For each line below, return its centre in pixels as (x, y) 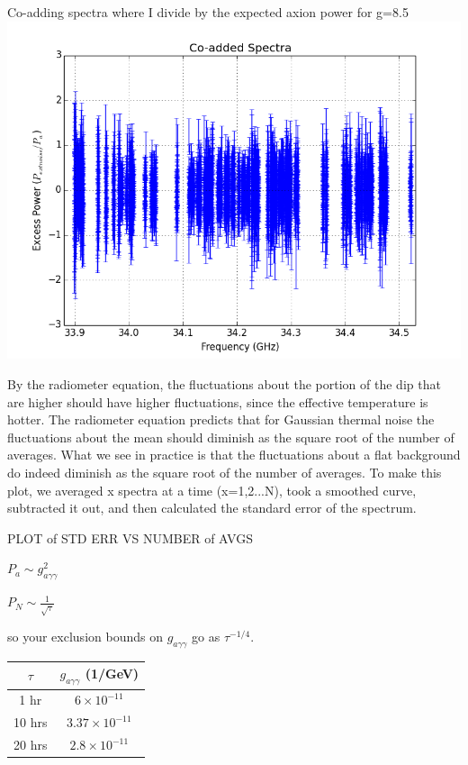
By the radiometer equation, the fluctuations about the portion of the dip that (224, 384)
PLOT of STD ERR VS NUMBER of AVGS (130, 537)
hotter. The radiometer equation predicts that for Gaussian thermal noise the (221, 419)
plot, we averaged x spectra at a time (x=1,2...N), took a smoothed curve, (212, 490)
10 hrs (31, 722)
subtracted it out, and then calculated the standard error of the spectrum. (212, 508)
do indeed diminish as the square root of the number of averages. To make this (225, 472)
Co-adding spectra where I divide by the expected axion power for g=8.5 (208, 12)
